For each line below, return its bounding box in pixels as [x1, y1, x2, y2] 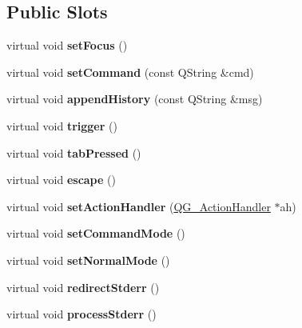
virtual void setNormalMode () [6, 251, 170, 268]
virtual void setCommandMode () [6, 225, 185, 242]
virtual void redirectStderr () [6, 278, 160, 295]
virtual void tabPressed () [6, 144, 141, 161]
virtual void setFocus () [6, 37, 128, 54]
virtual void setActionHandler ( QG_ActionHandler [6, 198, 271, 214]
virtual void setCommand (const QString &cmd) [6, 63, 254, 80]
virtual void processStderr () [6, 306, 157, 322]
